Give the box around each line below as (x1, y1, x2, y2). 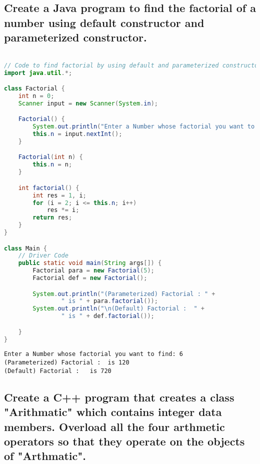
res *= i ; (46, 206, 79, 214)
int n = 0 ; (18, 92, 54, 99)
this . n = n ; (32, 161, 72, 168)
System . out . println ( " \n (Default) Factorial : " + (32, 305, 205, 312)
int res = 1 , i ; (32, 191, 86, 199)
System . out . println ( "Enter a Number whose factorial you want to (32, 123, 255, 130)
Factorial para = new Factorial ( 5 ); (32, 267, 154, 274)
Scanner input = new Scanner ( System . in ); (18, 99, 158, 107)
